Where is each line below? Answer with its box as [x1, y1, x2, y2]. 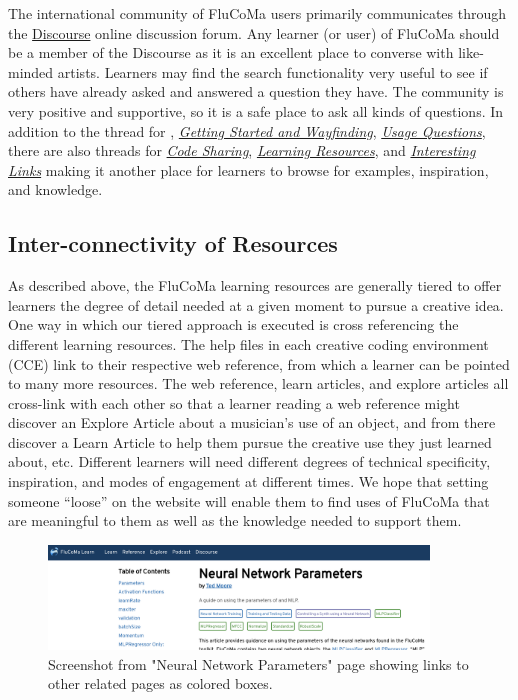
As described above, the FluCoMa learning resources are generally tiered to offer [8, 275, 502, 296]
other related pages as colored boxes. [48, 673, 273, 694]
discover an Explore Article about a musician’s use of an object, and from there [8, 412, 496, 433]
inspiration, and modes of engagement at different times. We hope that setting [8, 471, 489, 492]
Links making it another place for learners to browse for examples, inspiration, [8, 159, 489, 180]
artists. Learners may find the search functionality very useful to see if [57, 61, 488, 82]
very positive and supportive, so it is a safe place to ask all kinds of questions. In [8, 100, 504, 121]
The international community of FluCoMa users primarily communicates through [8, 3, 507, 23]
